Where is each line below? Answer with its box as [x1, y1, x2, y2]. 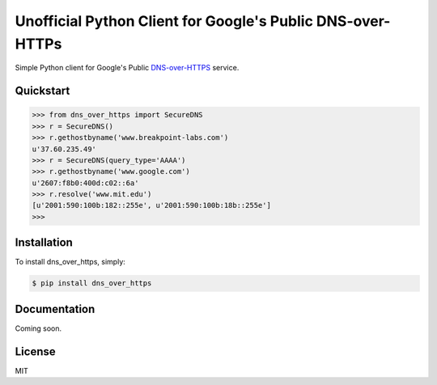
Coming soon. [15, 324, 62, 333]
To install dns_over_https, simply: [15, 257, 125, 267]
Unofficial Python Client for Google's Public [15, 12, 313, 30]
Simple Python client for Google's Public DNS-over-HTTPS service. [15, 63, 240, 73]
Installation [15, 235, 73, 250]
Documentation [15, 302, 95, 315]
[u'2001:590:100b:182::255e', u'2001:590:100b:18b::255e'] [32, 201, 271, 210]
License [15, 345, 56, 358]
